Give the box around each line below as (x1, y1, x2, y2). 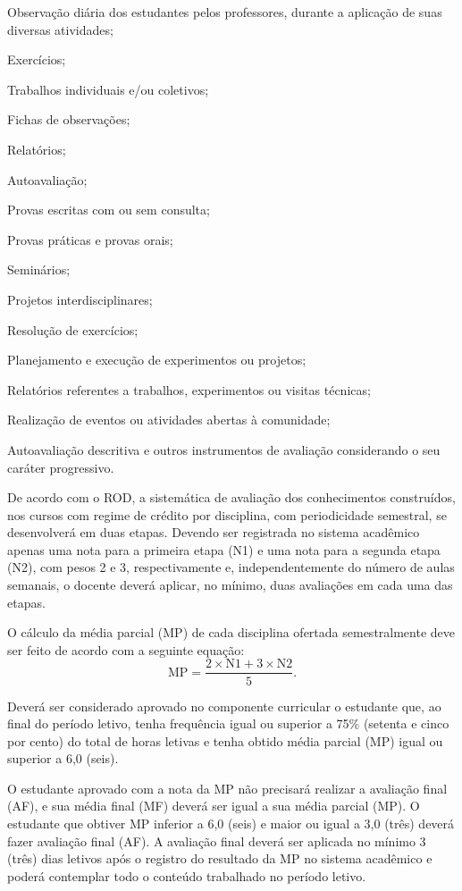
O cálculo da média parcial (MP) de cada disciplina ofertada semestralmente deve (7, 623, 456, 642)
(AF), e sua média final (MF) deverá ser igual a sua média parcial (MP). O (7, 796, 420, 815)
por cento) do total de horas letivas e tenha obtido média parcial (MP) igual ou (7, 731, 443, 750)
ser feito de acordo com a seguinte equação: (7, 640, 245, 659)
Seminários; (7, 260, 71, 279)
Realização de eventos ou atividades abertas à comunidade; (7, 410, 331, 429)
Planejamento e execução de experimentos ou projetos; (7, 350, 307, 369)
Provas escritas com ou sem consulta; (7, 200, 210, 219)
